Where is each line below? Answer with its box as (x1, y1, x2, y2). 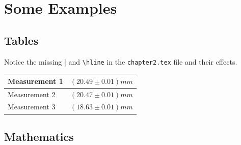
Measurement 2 (8, 89, 56, 99)
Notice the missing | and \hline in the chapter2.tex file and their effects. (4, 56, 237, 67)
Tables (4, 32, 39, 48)
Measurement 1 (8, 75, 63, 86)
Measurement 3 (8, 101, 56, 112)
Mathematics (4, 128, 74, 144)
